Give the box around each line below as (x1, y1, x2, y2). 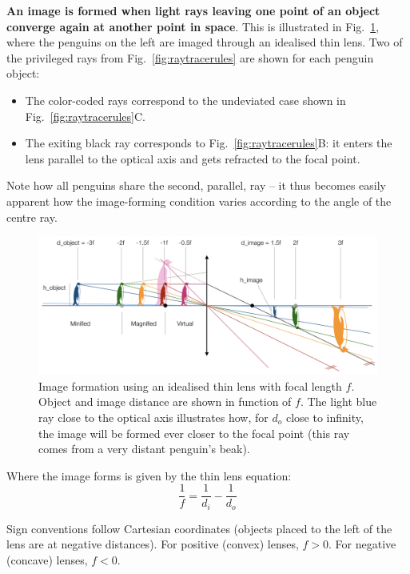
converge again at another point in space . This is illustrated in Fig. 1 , (6, 18, 380, 34)
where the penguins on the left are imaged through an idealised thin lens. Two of (6, 34, 403, 50)
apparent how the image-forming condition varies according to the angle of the (6, 192, 392, 209)
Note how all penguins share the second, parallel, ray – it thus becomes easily (6, 177, 386, 194)
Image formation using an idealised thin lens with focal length (38, 377, 342, 394)
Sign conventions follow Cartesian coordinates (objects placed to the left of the (6, 520, 392, 536)
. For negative (328, 536, 396, 552)
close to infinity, (285, 408, 364, 425)
